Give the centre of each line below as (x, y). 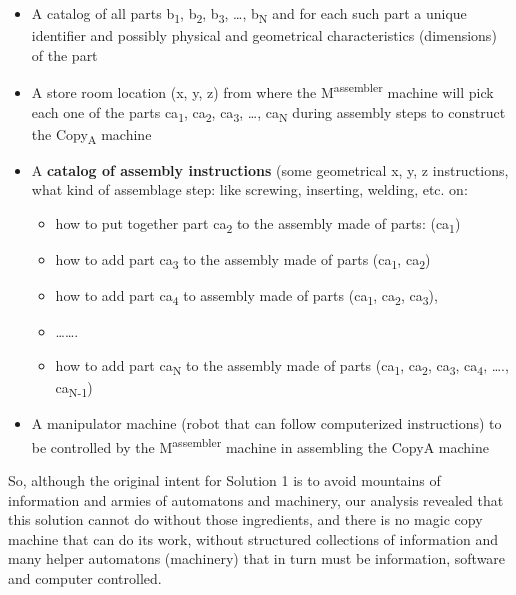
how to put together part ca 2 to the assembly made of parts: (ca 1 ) (258, 224)
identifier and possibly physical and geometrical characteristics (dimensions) (264, 35)
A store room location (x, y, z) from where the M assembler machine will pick (262, 90)
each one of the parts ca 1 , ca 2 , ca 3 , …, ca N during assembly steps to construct (268, 113)
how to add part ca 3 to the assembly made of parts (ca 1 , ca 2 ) (243, 260)
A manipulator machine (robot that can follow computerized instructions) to (266, 423)
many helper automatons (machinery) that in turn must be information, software (257, 558)
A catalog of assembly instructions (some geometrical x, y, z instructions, (270, 169)
